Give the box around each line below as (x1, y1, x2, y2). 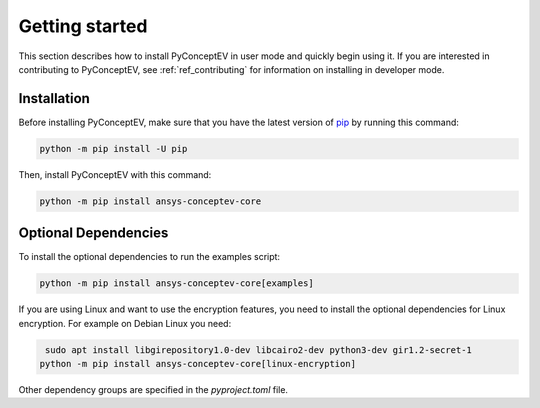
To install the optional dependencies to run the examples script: (18, 251, 280, 263)
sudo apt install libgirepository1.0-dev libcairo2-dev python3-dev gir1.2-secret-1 (45, 344, 472, 355)
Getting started (18, 15, 148, 37)
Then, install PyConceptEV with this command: (18, 168, 212, 180)
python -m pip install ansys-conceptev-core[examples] (39, 278, 314, 289)
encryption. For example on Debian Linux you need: (18, 317, 232, 329)
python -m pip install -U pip (39, 143, 188, 154)
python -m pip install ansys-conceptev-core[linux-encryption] (39, 358, 357, 370)
